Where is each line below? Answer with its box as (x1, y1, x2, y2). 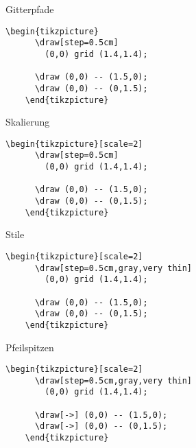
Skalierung (5, 115, 50, 129)
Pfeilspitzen (5, 340, 54, 354)
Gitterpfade (5, 2, 54, 16)
